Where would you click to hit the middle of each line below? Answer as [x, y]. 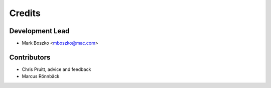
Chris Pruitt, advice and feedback [56, 69]
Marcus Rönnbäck [41, 76]
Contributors [30, 57]
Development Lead [39, 31]
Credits [25, 13]
